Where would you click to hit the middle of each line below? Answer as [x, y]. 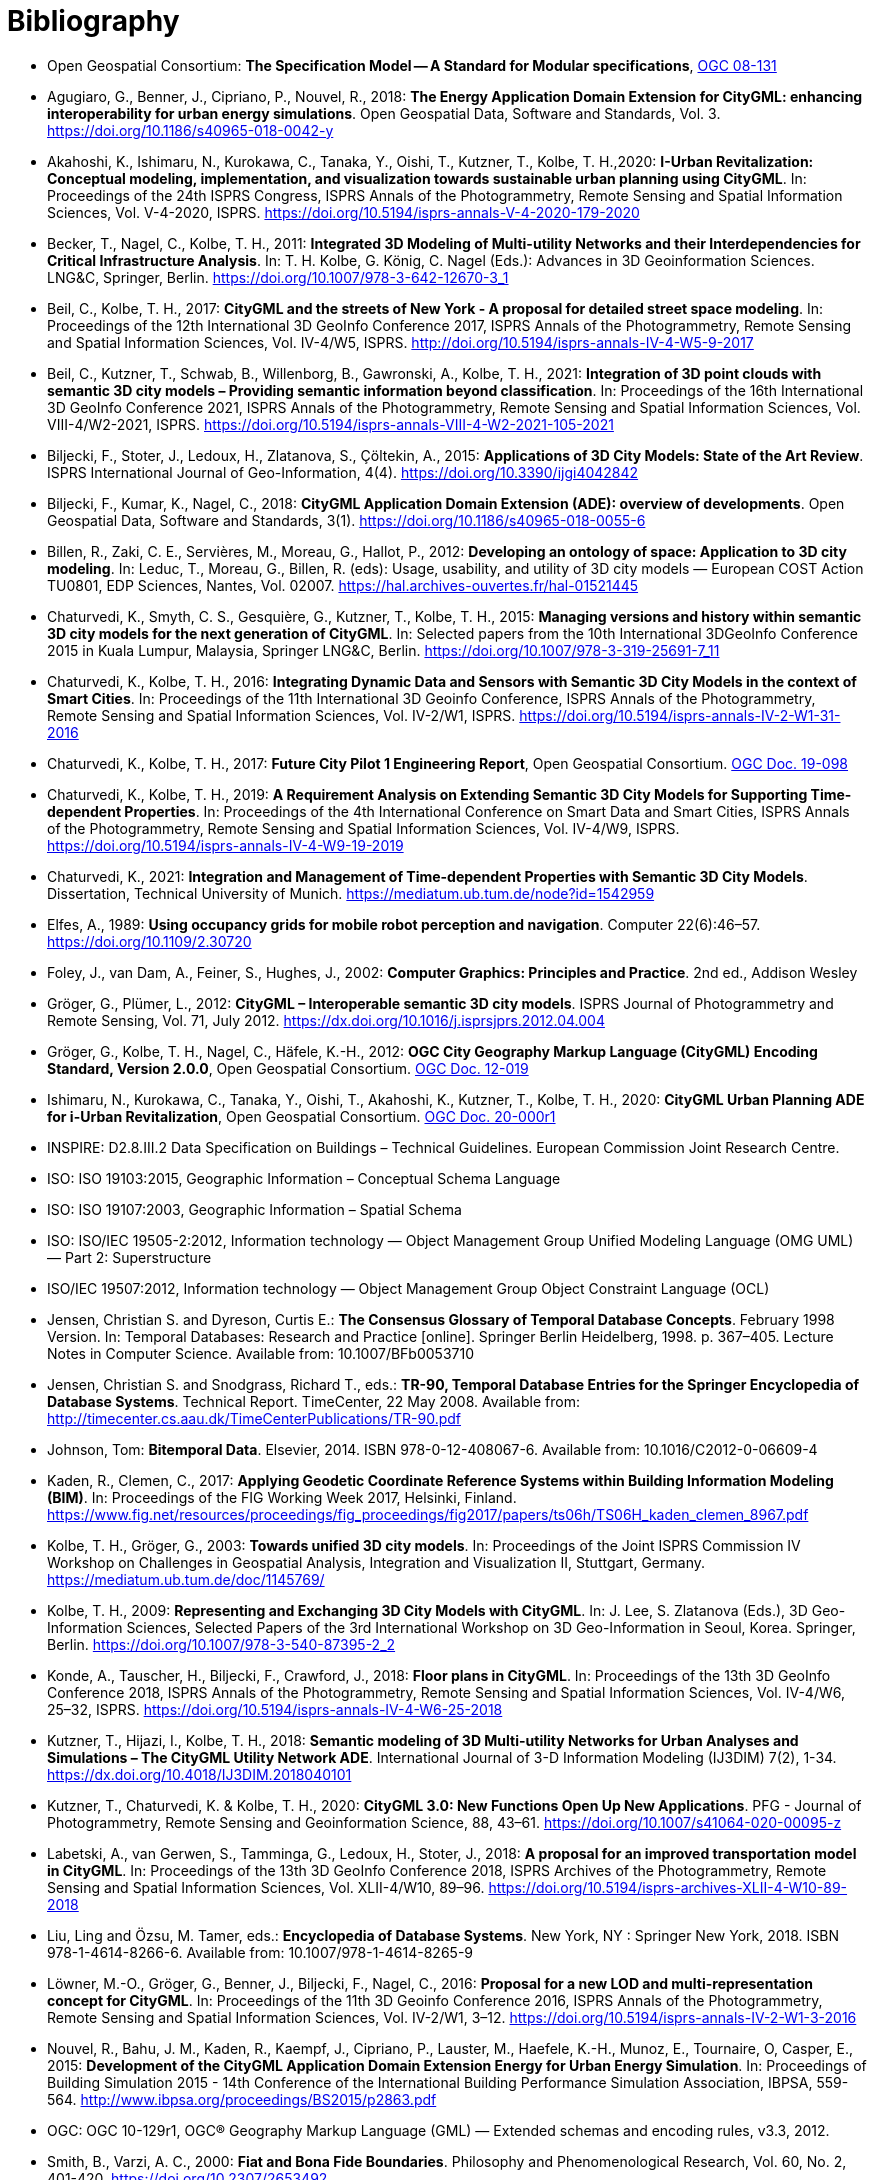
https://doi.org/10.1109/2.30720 [149, 941]
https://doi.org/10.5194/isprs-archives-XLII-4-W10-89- [668, 1887]
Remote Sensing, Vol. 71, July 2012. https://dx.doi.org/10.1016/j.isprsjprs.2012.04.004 [326, 1020]
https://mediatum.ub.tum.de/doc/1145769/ [186, 1579]
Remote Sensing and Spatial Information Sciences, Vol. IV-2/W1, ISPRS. [281, 715]
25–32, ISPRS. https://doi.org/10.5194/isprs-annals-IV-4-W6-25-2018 [275, 1709]
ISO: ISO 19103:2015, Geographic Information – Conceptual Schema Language [304, 1178]
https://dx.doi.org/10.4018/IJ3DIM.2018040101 [199, 1774]
